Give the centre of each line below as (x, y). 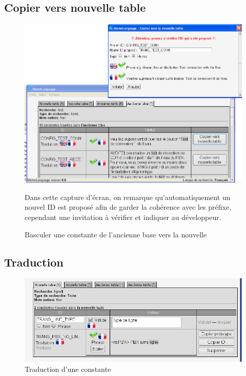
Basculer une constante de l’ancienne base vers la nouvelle (116, 234)
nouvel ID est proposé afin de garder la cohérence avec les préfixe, (128, 207)
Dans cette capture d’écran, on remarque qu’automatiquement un (128, 197)
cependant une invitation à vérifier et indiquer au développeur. (123, 217)
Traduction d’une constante (68, 369)
